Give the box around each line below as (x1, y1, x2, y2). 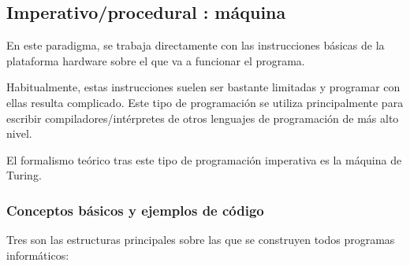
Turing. (6, 167, 42, 183)
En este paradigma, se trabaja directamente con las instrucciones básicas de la (6, 37, 385, 54)
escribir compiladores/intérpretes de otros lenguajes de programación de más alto (6, 109, 399, 126)
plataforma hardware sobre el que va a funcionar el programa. (6, 52, 305, 68)
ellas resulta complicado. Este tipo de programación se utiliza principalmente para (6, 94, 404, 110)
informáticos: (6, 246, 69, 263)
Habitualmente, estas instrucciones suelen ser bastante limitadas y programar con (6, 79, 401, 95)
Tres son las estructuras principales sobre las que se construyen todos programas (6, 231, 395, 248)
